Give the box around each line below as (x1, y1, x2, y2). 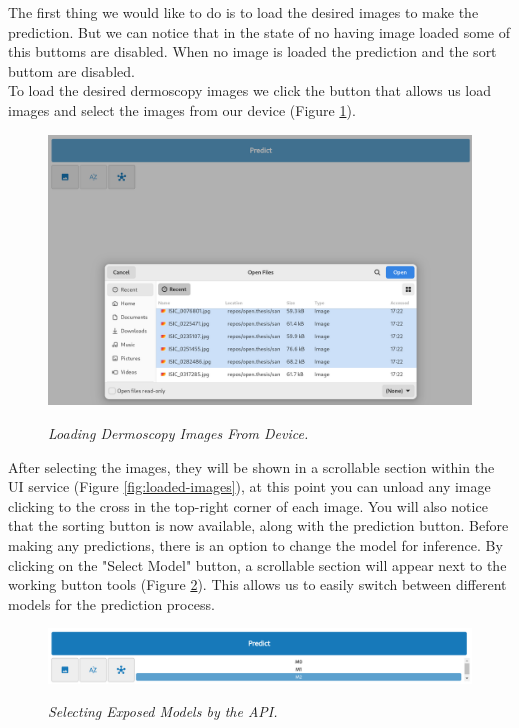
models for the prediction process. (8, 593, 215, 614)
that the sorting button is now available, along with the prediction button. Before (8, 515, 509, 536)
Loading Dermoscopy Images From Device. (48, 422, 309, 443)
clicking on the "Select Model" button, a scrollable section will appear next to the (8, 554, 507, 575)
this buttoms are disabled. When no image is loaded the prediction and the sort (8, 41, 497, 62)
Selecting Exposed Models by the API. (48, 701, 278, 722)
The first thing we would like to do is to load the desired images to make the (8, 2, 479, 22)
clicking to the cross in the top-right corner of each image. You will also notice (8, 495, 488, 516)
